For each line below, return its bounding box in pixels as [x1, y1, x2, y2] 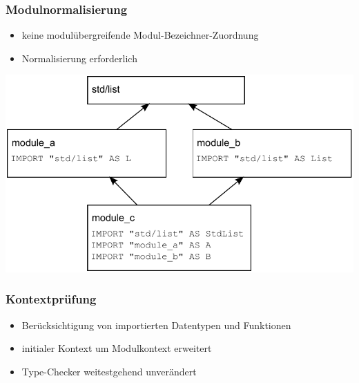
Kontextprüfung [6, 290, 97, 308]
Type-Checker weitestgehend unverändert [21, 364, 197, 378]
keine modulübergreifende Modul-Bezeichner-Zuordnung [21, 28, 259, 42]
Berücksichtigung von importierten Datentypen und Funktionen [21, 317, 291, 332]
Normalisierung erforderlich [21, 50, 137, 65]
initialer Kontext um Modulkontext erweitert [21, 341, 212, 355]
